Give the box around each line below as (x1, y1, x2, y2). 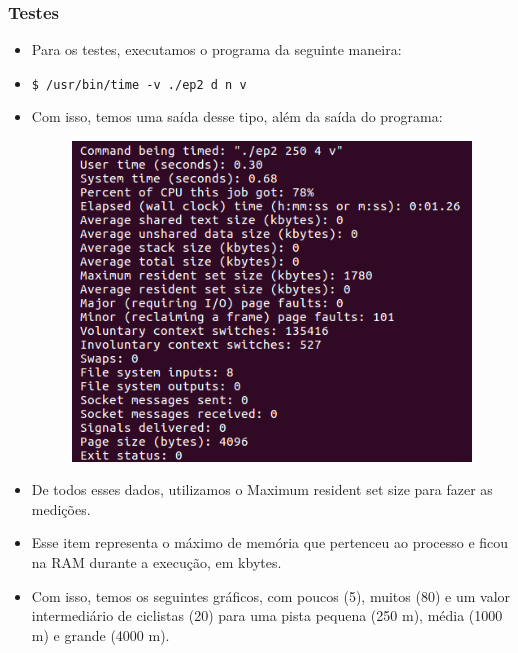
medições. (31, 498, 91, 519)
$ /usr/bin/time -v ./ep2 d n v (31, 77, 247, 92)
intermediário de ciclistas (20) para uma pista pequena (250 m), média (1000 (31, 605, 503, 626)
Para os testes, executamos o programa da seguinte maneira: (31, 39, 402, 60)
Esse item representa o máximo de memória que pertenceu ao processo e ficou (31, 532, 509, 553)
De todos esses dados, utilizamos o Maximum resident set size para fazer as (31, 479, 493, 500)
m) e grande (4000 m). (31, 624, 170, 645)
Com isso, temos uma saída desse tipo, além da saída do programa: (31, 106, 443, 127)
